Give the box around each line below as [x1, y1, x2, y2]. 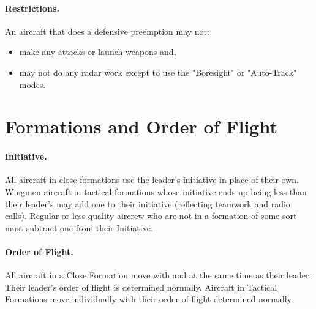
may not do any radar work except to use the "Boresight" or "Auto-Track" [19, 65, 297, 78]
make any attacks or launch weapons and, [19, 45, 176, 58]
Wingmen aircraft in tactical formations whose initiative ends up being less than [5, 185, 307, 198]
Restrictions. [5, 1, 59, 14]
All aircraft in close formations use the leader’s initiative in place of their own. [5, 173, 299, 186]
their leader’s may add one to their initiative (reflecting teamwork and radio [5, 197, 290, 210]
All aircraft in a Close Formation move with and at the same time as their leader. [5, 269, 312, 281]
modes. [19, 78, 46, 91]
